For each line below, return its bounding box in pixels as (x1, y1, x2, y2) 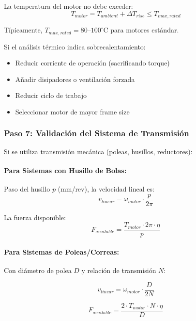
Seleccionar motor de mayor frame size (15, 106, 130, 116)
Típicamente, (4, 25, 43, 35)
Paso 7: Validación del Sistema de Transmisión (4, 127, 189, 139)
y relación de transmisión (81, 265, 156, 275)
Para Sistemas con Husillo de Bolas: (4, 165, 127, 175)
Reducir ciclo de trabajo (15, 90, 87, 100)
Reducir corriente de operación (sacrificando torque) (15, 58, 170, 68)
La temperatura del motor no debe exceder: (4, 1, 133, 11)
